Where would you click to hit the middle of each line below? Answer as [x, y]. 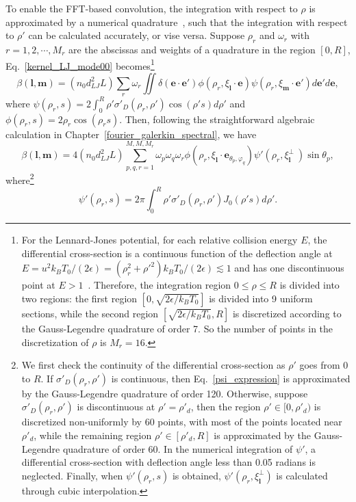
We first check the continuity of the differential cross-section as [153, 365]
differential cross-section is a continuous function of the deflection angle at [177, 253]
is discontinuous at [116, 407]
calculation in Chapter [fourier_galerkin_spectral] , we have [131, 134]
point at [38, 285]
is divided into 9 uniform [261, 298]
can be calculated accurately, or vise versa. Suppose [137, 35]
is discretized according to [287, 313]
